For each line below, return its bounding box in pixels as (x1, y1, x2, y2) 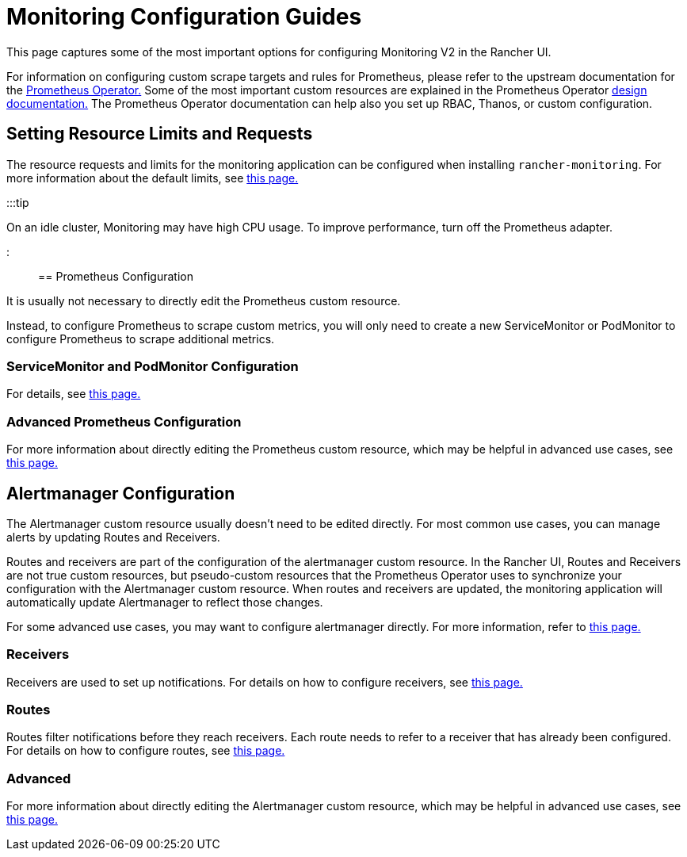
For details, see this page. (6, 387, 141, 401)
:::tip (6, 195, 29, 209)
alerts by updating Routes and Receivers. (6, 530, 220, 544)
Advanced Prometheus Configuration (6, 413, 242, 430)
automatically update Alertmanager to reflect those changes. (6, 595, 323, 609)
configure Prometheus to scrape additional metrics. (6, 331, 275, 346)
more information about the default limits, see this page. (6, 170, 299, 185)
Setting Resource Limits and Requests (6, 124, 313, 144)
